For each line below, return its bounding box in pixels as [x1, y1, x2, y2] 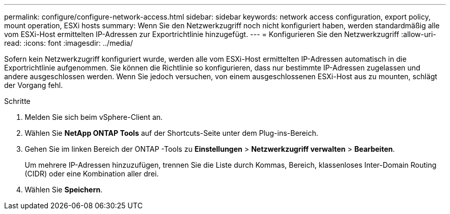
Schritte [4, 97, 31, 105]
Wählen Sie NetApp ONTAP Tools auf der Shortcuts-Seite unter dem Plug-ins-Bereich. [25, 129, 318, 137]
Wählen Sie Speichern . [25, 185, 103, 194]
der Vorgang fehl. [4, 81, 63, 90]
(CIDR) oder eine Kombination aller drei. [25, 169, 159, 178]
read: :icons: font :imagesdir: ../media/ [4, 39, 133, 47]
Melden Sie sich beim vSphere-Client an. [25, 113, 163, 121]
